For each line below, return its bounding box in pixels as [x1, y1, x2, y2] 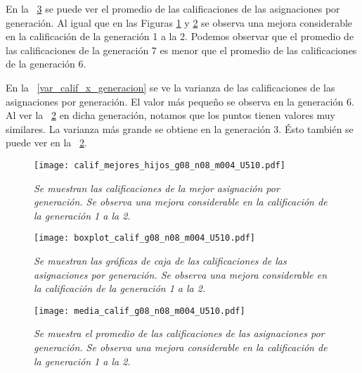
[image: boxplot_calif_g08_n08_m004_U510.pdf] [34, 233, 255, 244]
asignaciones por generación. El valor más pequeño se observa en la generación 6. [6, 94, 354, 108]
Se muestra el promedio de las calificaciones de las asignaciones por [34, 326, 325, 341]
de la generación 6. [6, 56, 86, 71]
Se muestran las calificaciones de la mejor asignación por [34, 180, 280, 195]
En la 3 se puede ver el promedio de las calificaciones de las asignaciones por [6, 1, 340, 15]
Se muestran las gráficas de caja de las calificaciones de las [34, 253, 287, 268]
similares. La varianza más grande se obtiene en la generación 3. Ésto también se [6, 121, 354, 136]
